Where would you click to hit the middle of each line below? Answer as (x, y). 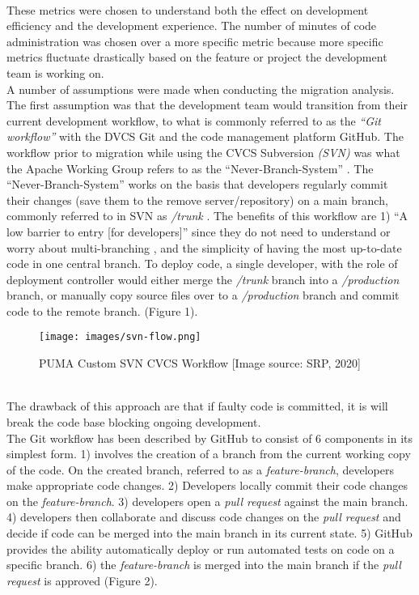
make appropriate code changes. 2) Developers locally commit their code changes (207, 485)
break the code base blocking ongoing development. (134, 421)
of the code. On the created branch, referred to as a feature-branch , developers (201, 469)
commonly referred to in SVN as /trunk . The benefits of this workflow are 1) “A (207, 216)
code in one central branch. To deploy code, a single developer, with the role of (202, 263)
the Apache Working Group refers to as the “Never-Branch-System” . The (190, 168)
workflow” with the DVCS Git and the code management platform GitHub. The (205, 136)
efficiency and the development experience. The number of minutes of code (192, 25)
